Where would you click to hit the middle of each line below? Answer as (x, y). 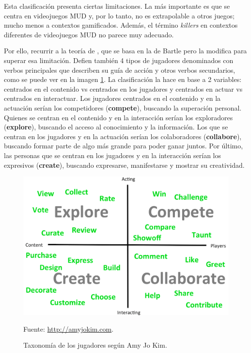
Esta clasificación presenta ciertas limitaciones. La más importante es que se (117, 6)
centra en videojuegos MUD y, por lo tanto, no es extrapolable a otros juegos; (119, 15)
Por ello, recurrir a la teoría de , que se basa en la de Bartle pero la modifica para (125, 51)
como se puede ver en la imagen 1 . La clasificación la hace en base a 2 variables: (123, 79)
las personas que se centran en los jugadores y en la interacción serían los (112, 155)
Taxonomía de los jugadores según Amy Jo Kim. (95, 345)
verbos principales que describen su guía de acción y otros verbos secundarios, (120, 70)
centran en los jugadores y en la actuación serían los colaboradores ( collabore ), (123, 136)
